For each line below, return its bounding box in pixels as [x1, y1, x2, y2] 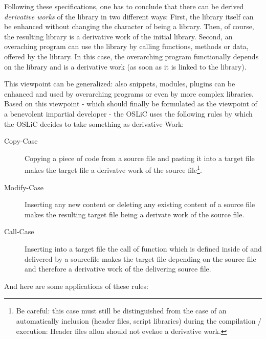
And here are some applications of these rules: [4, 280, 148, 291]
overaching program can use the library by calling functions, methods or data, [4, 41, 249, 52]
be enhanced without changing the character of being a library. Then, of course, [4, 21, 254, 32]
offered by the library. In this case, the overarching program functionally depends [4, 51, 259, 61]
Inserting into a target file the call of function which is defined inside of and [25, 243, 262, 254]
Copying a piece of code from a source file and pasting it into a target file [25, 152, 255, 163]
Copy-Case [4, 135, 38, 146]
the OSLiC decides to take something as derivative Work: [4, 118, 184, 129]
